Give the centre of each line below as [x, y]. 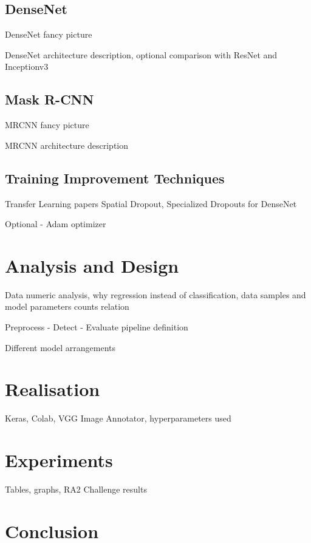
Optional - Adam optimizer [56, 224]
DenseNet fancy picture [49, 34]
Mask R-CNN [50, 99]
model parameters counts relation [67, 306]
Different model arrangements [60, 347]
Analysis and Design [92, 265]
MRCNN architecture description [67, 145]
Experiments [59, 460]
